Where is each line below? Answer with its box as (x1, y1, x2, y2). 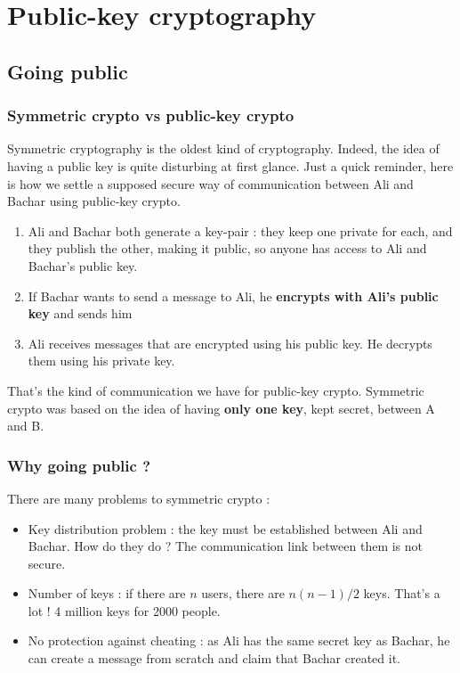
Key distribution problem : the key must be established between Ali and (28, 519, 423, 538)
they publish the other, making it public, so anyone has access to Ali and (28, 239, 427, 258)
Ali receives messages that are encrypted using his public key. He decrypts (28, 333, 432, 352)
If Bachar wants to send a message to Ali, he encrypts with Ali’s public (28, 286, 439, 305)
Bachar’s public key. (28, 256, 138, 275)
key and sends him (28, 304, 133, 323)
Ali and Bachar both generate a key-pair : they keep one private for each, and (28, 221, 453, 240)
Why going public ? (7, 454, 151, 476)
